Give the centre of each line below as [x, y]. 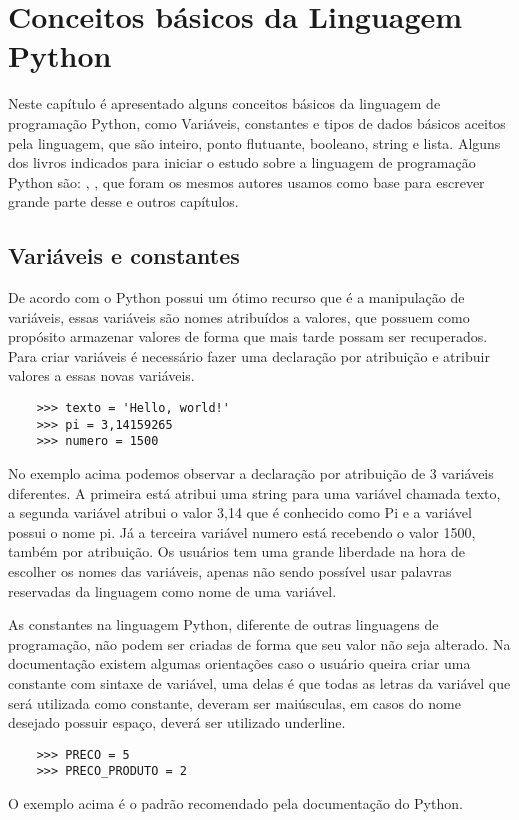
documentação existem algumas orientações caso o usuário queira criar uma [239, 663]
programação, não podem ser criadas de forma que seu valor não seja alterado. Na [259, 643]
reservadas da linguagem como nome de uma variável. [172, 590]
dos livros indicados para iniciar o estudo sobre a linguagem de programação [242, 162]
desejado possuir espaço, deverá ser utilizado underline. [177, 722]
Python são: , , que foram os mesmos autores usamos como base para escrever [246, 181]
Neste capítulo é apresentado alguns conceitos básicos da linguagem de [224, 103]
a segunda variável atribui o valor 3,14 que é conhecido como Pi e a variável [240, 512]
